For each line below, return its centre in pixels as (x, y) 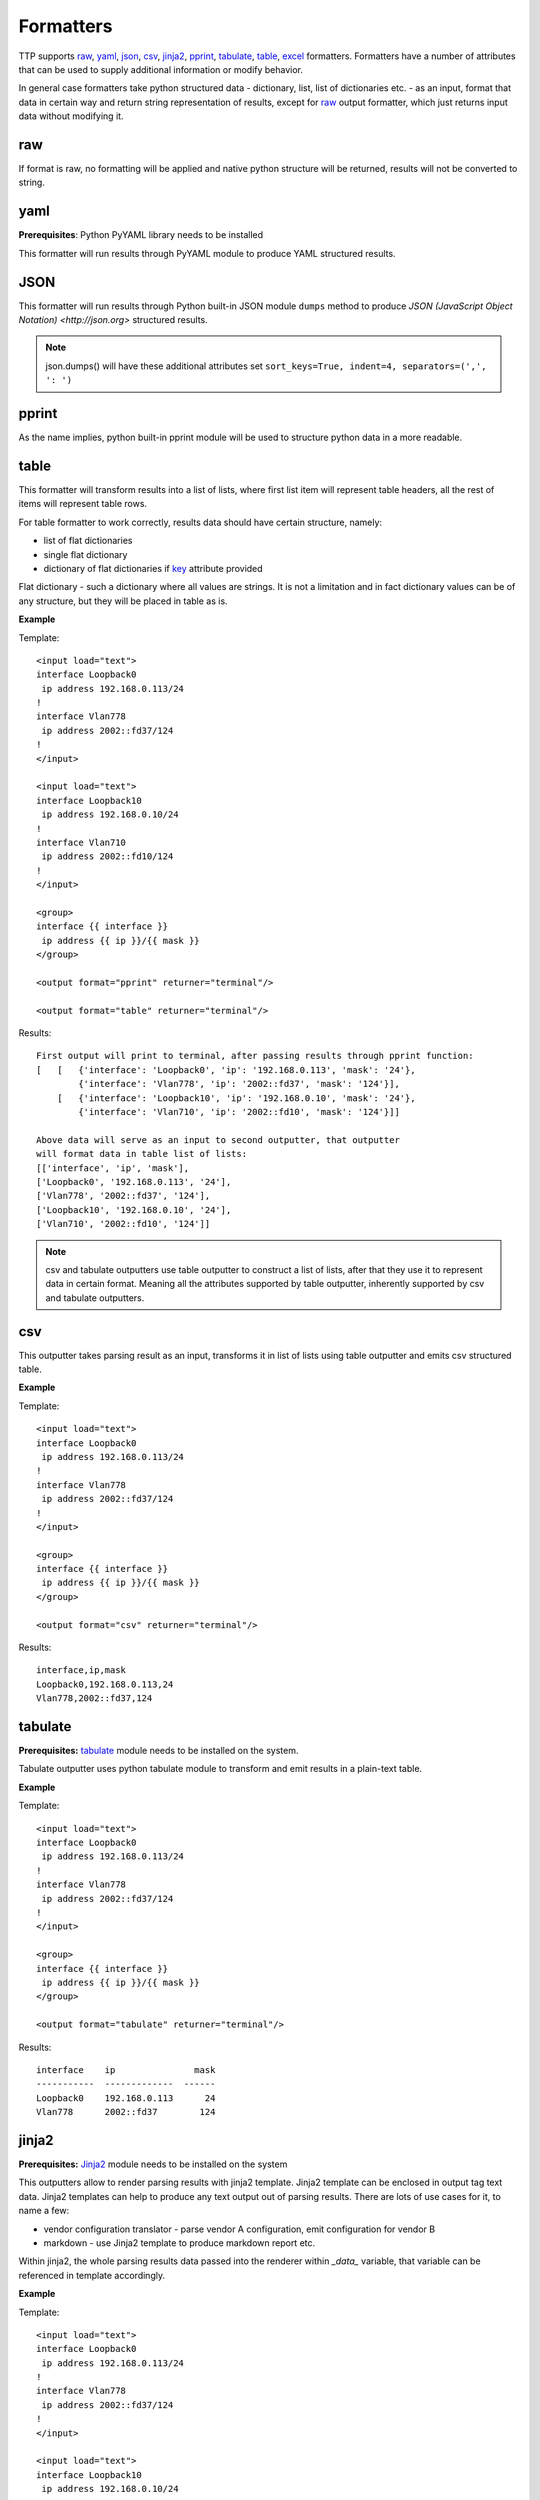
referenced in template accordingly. (91, 2275)
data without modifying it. (71, 116)
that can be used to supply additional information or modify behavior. (161, 69)
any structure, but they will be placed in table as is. (123, 601)
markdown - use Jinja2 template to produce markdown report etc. (179, 2242)
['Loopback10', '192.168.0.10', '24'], (134, 1209)
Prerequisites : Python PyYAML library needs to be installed (141, 235)
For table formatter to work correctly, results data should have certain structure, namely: (200, 522)
